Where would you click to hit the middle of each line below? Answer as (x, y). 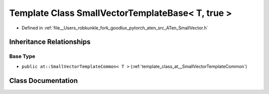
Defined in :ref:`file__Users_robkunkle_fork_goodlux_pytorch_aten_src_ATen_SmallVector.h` (115, 28)
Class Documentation (44, 80)
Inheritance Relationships (50, 42)
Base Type (22, 56)
